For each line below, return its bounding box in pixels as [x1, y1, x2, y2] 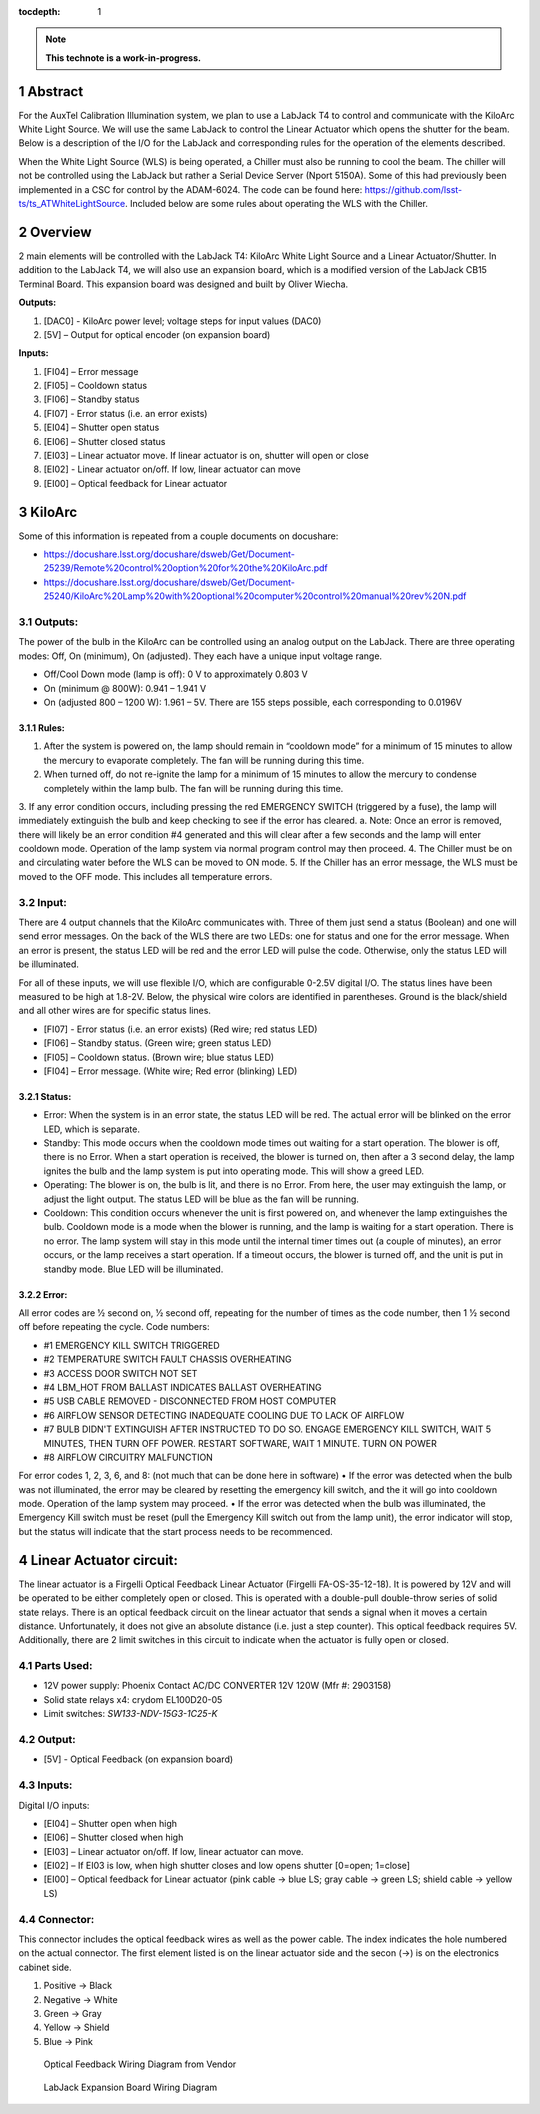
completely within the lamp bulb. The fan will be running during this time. [43, 782, 344, 794]
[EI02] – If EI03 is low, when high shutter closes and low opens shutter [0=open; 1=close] [43, 1860, 410, 1872]
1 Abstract [18, 83, 84, 100]
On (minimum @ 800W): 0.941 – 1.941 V [43, 682, 207, 694]
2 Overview [18, 223, 92, 240]
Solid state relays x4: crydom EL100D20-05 [43, 1693, 223, 1705]
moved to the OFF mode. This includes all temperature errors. [18, 870, 273, 882]
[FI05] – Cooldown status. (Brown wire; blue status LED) [43, 1051, 275, 1063]
